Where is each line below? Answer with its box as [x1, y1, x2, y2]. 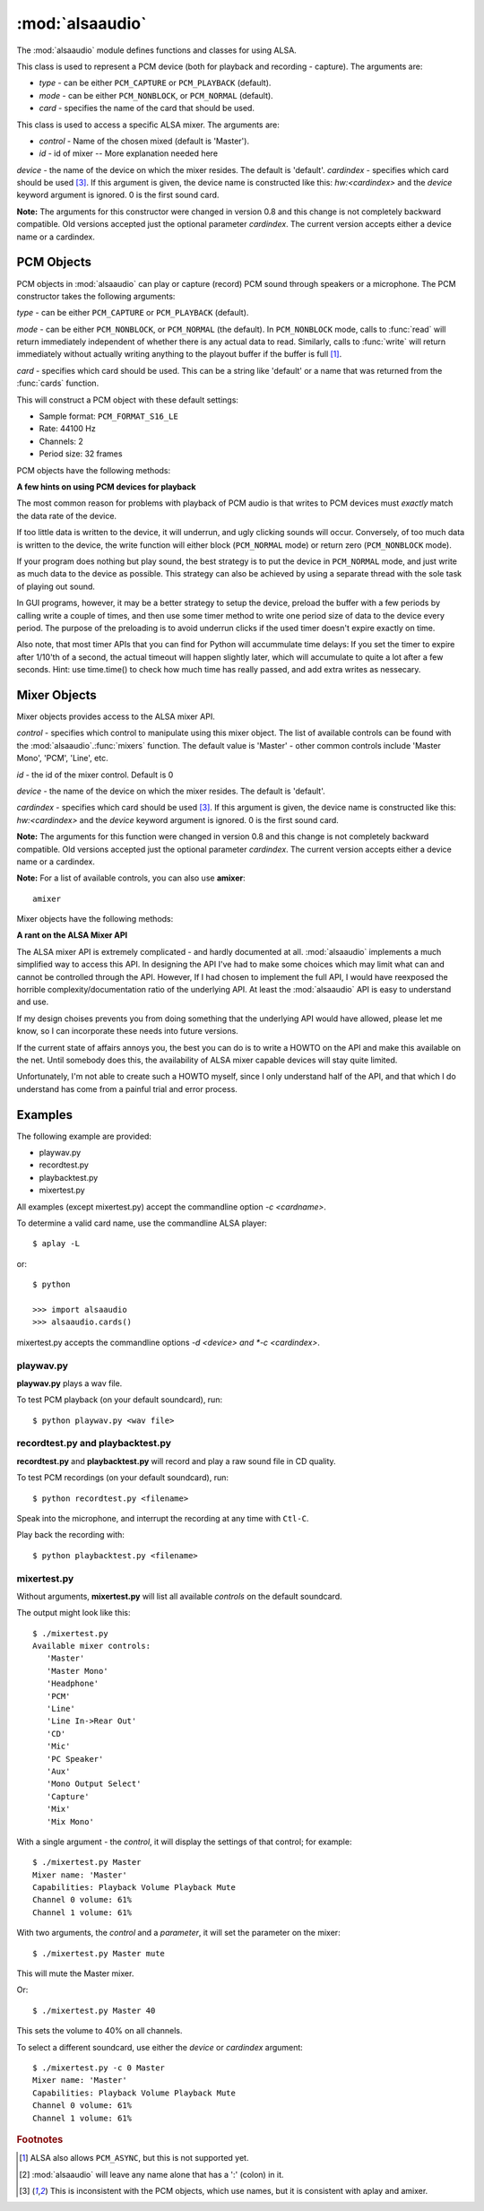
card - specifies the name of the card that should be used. [39, 103, 255, 114]
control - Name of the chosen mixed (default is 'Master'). [39, 135, 250, 146]
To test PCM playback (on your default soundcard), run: [16, 1394, 223, 1405]
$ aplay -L [32, 1238, 81, 1249]
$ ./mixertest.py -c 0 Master [32, 2063, 166, 2073]
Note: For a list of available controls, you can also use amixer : [16, 872, 246, 883]
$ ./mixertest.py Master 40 [32, 2005, 156, 2016]
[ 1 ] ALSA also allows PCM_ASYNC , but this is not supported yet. [19, 2153, 249, 2163]
